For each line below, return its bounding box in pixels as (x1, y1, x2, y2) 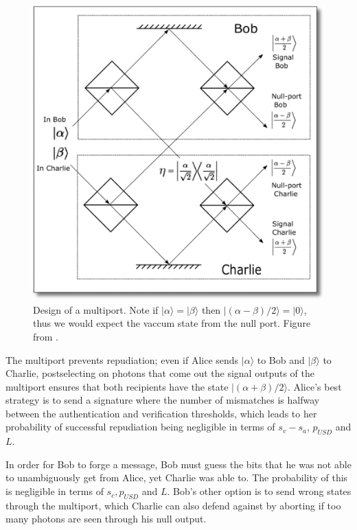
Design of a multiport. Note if (33, 302, 159, 316)
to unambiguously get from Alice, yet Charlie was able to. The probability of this (5, 470, 348, 485)
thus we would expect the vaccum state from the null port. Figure (33, 316, 311, 330)
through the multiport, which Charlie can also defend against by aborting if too (5, 498, 341, 512)
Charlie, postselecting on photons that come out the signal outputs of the (5, 366, 314, 380)
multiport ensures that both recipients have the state (5, 379, 229, 393)
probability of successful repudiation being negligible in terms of (5, 419, 275, 434)
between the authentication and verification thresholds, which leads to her (5, 406, 317, 420)
